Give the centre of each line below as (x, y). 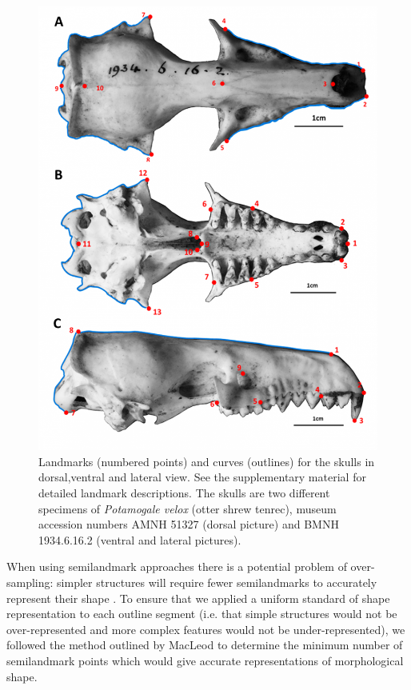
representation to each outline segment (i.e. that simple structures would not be (202, 614)
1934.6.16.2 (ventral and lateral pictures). (140, 539)
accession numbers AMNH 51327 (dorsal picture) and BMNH (189, 524)
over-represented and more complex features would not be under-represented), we (206, 629)
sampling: (30, 582)
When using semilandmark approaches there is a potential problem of (177, 566)
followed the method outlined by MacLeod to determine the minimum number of (205, 645)
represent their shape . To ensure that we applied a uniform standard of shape (198, 598)
